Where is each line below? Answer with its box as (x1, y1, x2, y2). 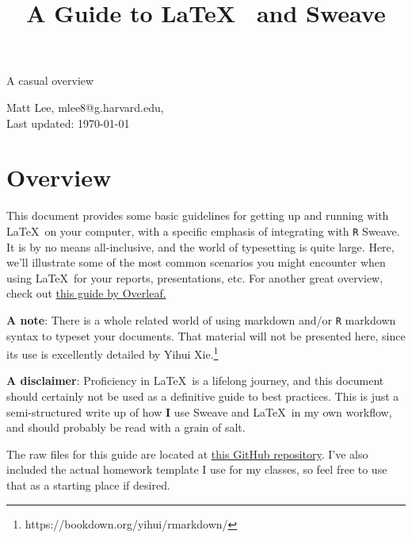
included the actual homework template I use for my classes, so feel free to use (6, 461, 387, 478)
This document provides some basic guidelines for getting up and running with (6, 207, 389, 224)
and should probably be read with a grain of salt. (6, 419, 246, 436)
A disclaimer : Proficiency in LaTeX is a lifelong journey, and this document (6, 372, 384, 389)
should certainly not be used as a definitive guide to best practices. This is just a (6, 388, 399, 404)
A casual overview (6, 72, 94, 89)
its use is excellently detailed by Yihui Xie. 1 (6, 344, 219, 362)
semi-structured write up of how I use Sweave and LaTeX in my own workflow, (6, 403, 392, 420)
